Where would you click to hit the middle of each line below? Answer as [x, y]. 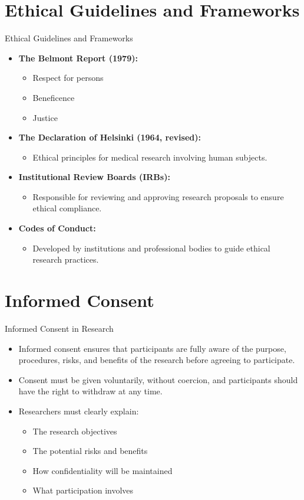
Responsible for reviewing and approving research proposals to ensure [158, 196]
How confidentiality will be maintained [103, 470]
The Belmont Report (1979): [78, 58]
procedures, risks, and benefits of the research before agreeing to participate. [157, 360]
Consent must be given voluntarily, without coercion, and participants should [158, 379]
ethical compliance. [67, 208]
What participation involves [83, 490]
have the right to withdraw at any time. [90, 391]
